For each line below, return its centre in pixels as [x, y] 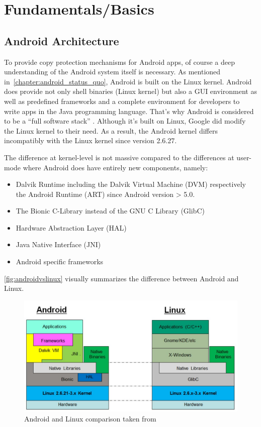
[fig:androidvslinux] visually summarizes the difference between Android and [121, 278]
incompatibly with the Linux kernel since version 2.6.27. [91, 140]
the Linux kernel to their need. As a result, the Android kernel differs [111, 130]
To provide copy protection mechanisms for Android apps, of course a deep [120, 62]
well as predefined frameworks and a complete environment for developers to [122, 101]
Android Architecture [62, 40]
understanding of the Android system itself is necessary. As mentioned [112, 72]
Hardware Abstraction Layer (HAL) [71, 227]
